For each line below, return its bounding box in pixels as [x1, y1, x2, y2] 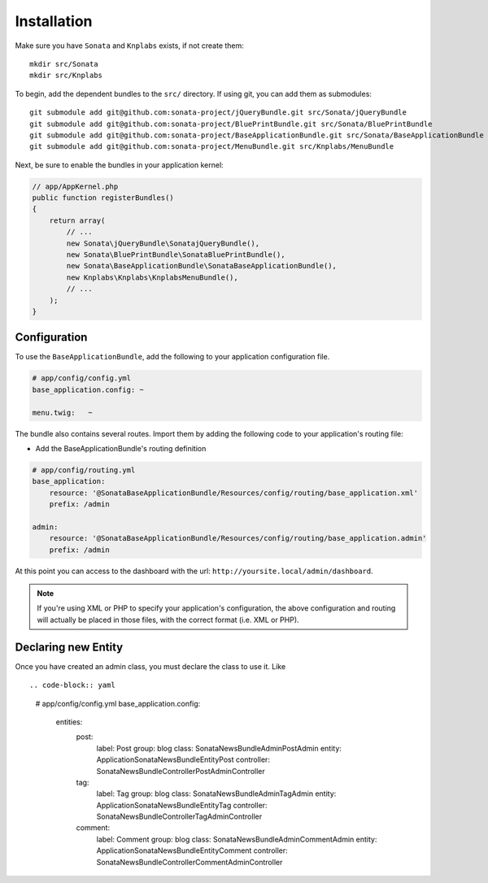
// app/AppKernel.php [32, 181, 119, 191]
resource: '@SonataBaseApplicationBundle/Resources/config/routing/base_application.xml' [49, 488, 419, 498]
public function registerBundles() [32, 194, 174, 202]
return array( [49, 215, 106, 225]
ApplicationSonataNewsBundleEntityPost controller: [96, 755, 270, 764]
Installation [15, 12, 93, 30]
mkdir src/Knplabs [29, 71, 103, 80]
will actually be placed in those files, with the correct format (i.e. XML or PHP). [37, 615, 300, 624]
